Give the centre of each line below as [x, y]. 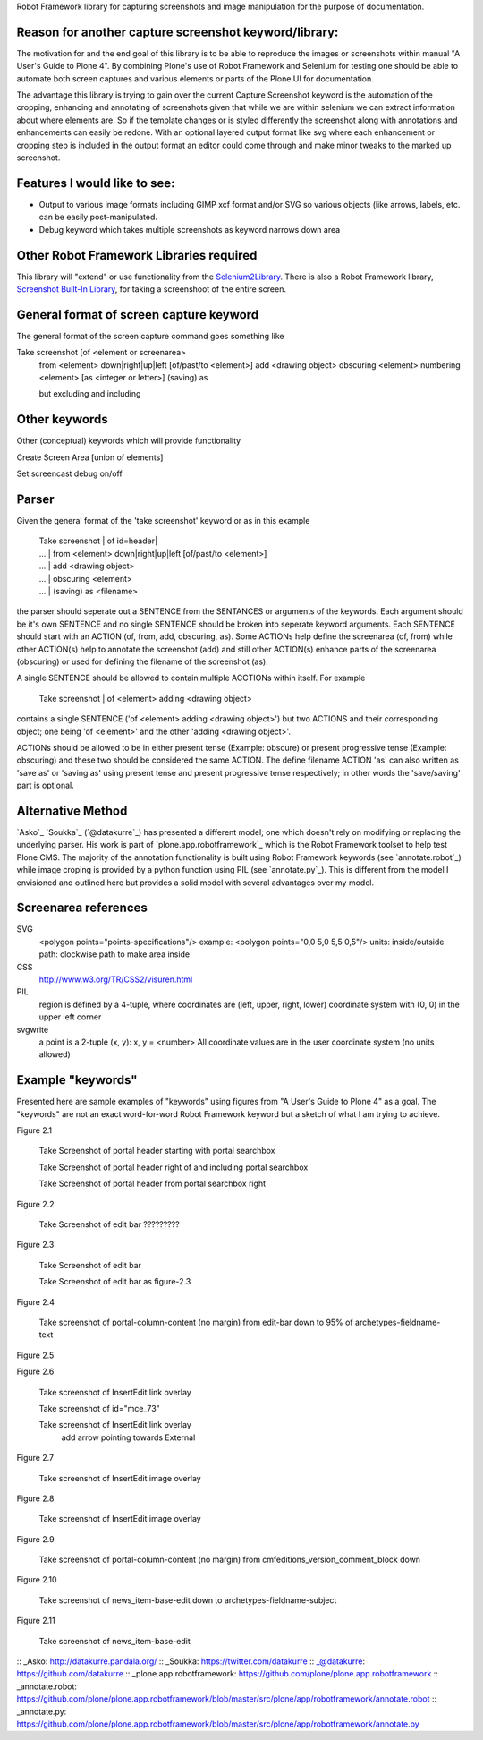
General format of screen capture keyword [138, 315]
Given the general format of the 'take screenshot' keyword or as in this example [163, 521]
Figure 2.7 [35, 1458]
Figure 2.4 [36, 1301]
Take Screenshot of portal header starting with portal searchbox [157, 1151]
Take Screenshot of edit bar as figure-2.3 [115, 1282]
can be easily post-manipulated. [98, 217]
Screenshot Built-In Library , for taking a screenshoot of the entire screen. [151, 289]
